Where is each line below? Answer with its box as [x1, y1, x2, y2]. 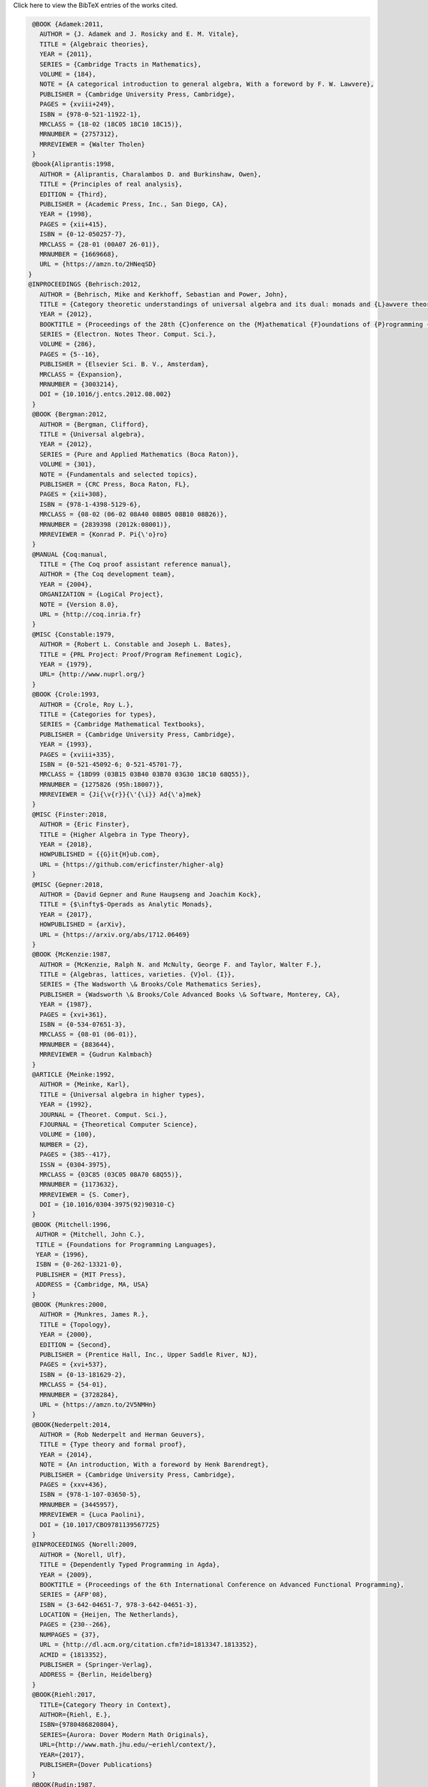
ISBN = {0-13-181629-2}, [39, 1370, 126, 1379]
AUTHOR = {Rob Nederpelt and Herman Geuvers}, [39, 1430, 205, 1439]
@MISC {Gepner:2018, [32, 880, 104, 888]
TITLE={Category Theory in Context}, [39, 1701, 171, 1708]
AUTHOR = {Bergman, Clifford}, [39, 420, 149, 428]
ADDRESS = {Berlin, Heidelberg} [39, 1670, 153, 1679]
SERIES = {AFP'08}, [39, 1590, 108, 1599]
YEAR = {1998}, [39, 210, 93, 218]
